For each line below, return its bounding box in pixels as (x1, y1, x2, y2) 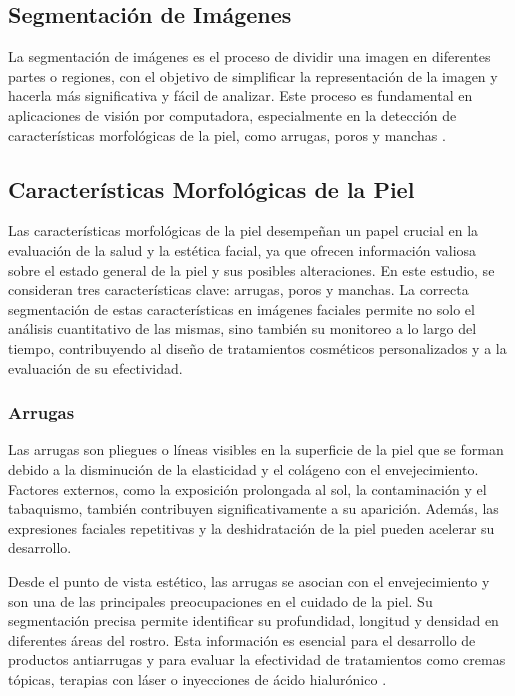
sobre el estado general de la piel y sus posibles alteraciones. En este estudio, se (8, 259, 495, 280)
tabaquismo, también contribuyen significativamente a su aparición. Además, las (8, 498, 499, 519)
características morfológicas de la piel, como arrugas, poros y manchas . (8, 124, 446, 145)
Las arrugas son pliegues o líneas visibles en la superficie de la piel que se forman (8, 439, 504, 460)
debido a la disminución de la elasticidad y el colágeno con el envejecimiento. (8, 458, 479, 479)
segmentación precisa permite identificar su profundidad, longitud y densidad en (8, 610, 499, 631)
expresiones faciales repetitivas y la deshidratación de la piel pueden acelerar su (8, 517, 495, 538)
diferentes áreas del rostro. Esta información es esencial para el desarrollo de (8, 629, 476, 650)
